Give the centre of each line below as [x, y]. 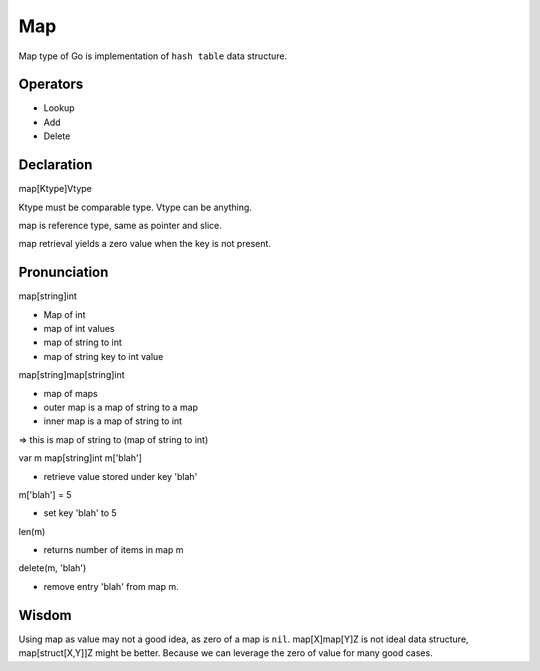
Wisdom [45, 615]
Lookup [59, 108]
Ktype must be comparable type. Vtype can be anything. [135, 207]
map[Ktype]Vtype [55, 189]
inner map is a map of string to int [113, 421]
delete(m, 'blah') [52, 568]
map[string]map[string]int [71, 375]
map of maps [71, 393]
